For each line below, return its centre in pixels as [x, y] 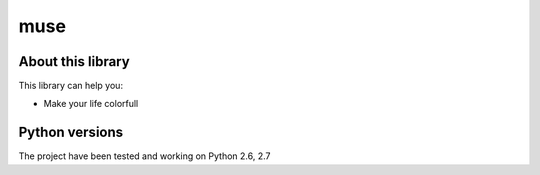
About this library [74, 61]
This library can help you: [71, 86]
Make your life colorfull [91, 104]
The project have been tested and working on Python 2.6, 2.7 [144, 156]
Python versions [71, 132]
